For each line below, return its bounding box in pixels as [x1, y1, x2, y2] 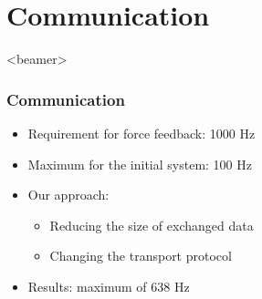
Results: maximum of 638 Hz [27, 276, 190, 295]
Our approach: [27, 185, 110, 204]
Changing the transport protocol [49, 246, 232, 265]
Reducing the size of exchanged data [49, 215, 254, 234]
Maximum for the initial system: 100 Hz [27, 154, 252, 173]
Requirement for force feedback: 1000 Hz [27, 123, 256, 142]
